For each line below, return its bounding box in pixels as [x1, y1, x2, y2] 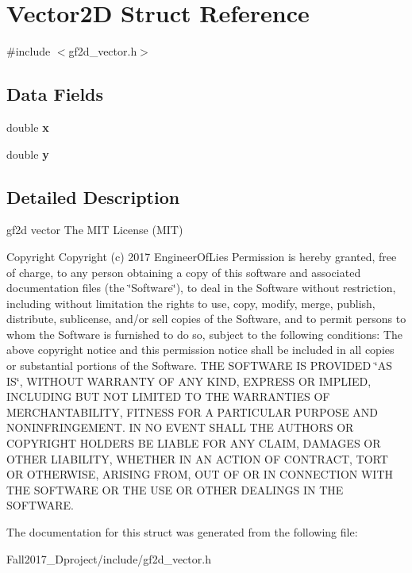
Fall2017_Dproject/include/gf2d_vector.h [6, 550, 211, 567]
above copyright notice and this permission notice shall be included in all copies [6, 341, 395, 358]
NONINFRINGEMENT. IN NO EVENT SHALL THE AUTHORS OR [6, 419, 354, 436]
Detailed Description [6, 184, 180, 209]
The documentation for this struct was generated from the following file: [6, 524, 358, 540]
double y [6, 145, 49, 162]
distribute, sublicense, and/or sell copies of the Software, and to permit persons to [6, 310, 406, 327]
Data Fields [6, 82, 104, 106]
